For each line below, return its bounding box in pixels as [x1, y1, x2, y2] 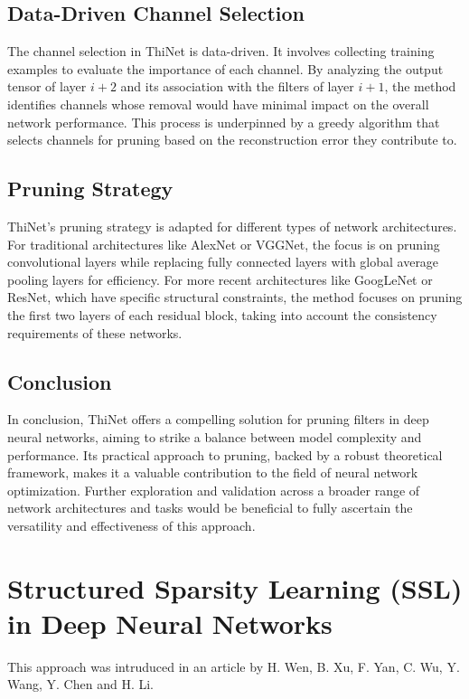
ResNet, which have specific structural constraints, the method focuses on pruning [7, 288, 463, 307]
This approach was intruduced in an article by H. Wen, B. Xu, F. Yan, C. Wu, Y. [7, 656, 460, 675]
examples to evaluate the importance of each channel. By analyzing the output [7, 59, 444, 78]
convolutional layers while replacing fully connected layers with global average [7, 252, 439, 271]
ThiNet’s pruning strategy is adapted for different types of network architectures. [7, 216, 457, 235]
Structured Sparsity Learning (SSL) [7, 569, 463, 606]
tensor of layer [7, 77, 87, 96]
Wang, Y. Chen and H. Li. [7, 675, 154, 694]
